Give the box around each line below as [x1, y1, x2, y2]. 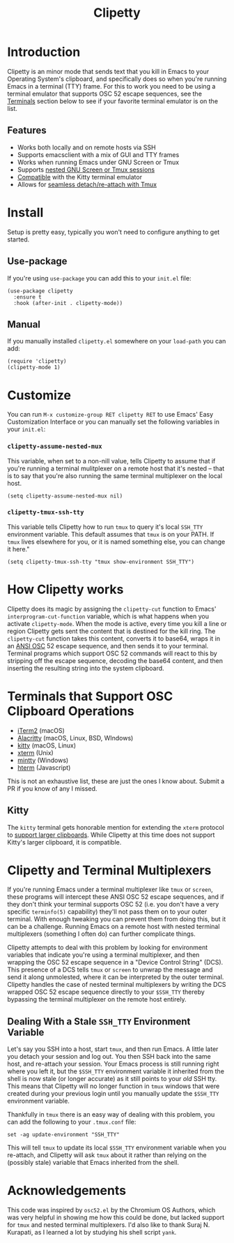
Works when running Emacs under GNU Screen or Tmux [17, 158, 180, 166]
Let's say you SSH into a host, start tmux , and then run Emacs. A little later [7, 1045, 219, 1053]
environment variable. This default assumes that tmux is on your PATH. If [7, 530, 214, 538]
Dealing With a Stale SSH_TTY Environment [7, 1015, 191, 1027]
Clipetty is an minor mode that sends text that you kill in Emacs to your [7, 67, 210, 75]
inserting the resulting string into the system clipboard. [7, 664, 165, 672]
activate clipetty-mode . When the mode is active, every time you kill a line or [7, 619, 227, 627]
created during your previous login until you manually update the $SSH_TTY [7, 1089, 219, 1098]
